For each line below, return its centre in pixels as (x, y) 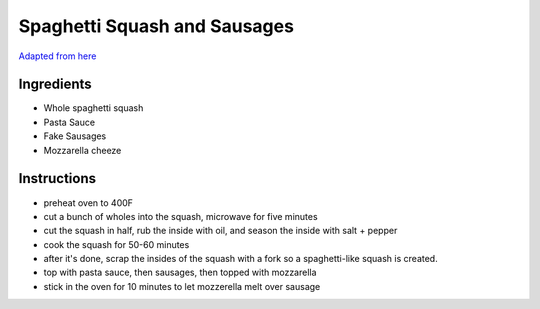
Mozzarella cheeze (82, 150)
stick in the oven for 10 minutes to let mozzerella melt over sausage (182, 286)
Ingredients (55, 84)
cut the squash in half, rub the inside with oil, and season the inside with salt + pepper (220, 231)
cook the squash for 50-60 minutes (116, 244)
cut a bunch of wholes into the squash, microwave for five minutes (181, 216)
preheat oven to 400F (88, 202)
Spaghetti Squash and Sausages (156, 26)
